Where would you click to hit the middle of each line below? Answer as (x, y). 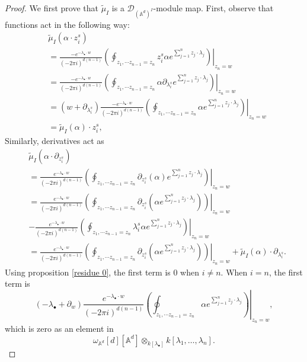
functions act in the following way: (67, 24)
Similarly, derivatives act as (55, 141)
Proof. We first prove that (52, 8)
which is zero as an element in (59, 329)
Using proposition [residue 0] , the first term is (88, 272)
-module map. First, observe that (213, 8)
